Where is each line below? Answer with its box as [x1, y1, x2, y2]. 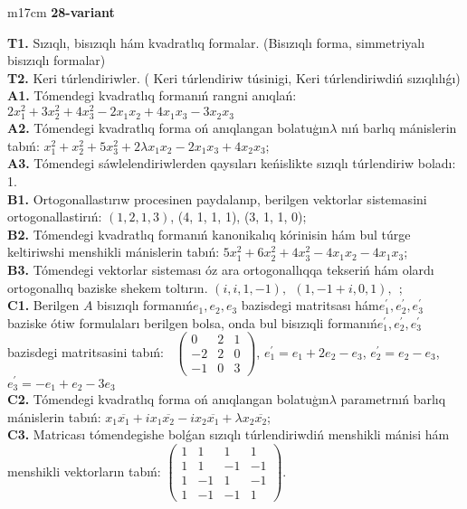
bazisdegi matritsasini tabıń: [7, 342, 164, 361]
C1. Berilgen [7, 296, 80, 315]
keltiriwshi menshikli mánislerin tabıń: [7, 242, 220, 261]
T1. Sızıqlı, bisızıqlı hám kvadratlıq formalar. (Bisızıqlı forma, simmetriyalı [7, 33, 425, 52]
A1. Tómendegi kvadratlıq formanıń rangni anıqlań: [7, 86, 297, 105]
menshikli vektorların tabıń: [7, 461, 161, 480]
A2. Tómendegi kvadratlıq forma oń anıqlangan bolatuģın [7, 118, 330, 137]
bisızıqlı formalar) [7, 51, 106, 70]
